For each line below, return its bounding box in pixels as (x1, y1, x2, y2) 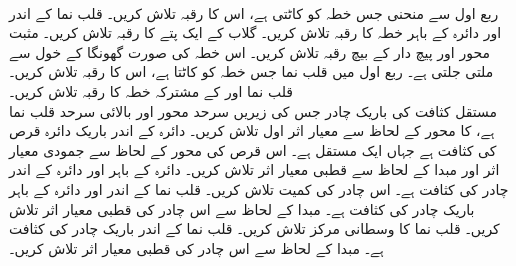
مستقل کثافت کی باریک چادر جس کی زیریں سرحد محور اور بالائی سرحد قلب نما (9, 100, 498, 121)
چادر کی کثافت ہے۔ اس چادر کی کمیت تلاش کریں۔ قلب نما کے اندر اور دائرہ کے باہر (9, 178, 509, 199)
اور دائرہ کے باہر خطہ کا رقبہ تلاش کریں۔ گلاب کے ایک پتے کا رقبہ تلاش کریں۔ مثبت (9, 22, 502, 43)
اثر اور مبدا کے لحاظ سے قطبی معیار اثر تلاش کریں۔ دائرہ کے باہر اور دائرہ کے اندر (9, 159, 500, 180)
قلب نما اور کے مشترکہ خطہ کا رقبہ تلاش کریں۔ (9, 80, 293, 101)
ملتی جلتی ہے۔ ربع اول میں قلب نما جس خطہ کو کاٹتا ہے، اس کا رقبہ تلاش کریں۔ (9, 61, 494, 82)
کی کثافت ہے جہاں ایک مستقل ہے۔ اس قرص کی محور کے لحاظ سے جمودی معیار (9, 139, 497, 160)
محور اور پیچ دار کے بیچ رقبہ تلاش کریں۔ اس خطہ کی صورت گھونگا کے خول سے (9, 41, 490, 62)
